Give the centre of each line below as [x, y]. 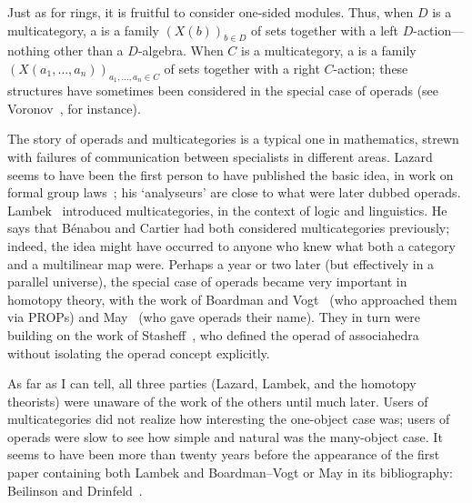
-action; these [371, 68]
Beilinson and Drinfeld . [75, 490]
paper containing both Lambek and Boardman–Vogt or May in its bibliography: [230, 473]
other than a [89, 50]
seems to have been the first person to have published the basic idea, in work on [231, 174]
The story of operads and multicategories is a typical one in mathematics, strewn [233, 139]
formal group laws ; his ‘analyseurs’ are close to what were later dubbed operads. [234, 192]
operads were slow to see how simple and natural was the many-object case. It [225, 436]
